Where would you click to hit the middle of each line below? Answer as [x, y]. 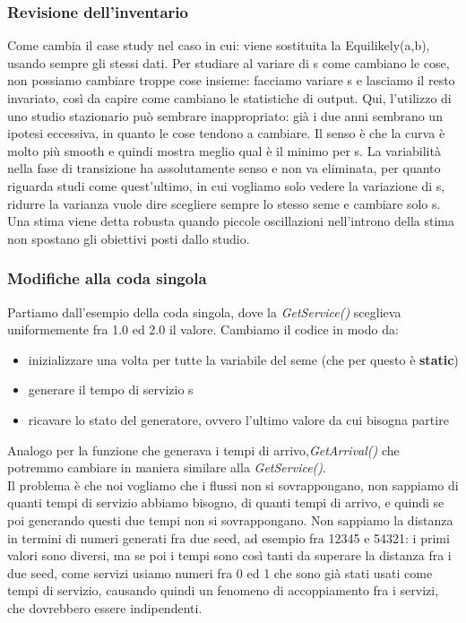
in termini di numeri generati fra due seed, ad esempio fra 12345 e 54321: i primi [229, 537]
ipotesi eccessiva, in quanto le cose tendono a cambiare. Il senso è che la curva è [226, 133]
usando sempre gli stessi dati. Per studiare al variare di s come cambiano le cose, [229, 62]
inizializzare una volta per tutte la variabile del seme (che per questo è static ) [243, 359]
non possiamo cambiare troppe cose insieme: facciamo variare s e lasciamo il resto [231, 80]
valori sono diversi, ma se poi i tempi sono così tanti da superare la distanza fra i [229, 555]
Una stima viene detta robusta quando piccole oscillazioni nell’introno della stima [231, 221]
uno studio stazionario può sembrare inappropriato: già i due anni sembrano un [225, 115]
